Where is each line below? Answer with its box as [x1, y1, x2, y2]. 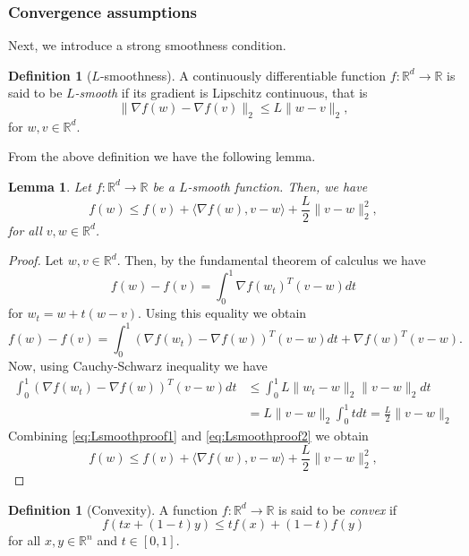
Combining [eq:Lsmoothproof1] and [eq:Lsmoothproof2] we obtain [8, 426, 369, 445]
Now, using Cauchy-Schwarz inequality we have [8, 356, 268, 375]
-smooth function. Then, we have [187, 176, 368, 195]
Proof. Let [8, 251, 64, 269]
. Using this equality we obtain [138, 304, 307, 322]
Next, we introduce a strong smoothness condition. [8, 36, 286, 55]
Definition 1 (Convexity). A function [8, 500, 218, 518]
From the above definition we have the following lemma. [8, 147, 316, 166]
